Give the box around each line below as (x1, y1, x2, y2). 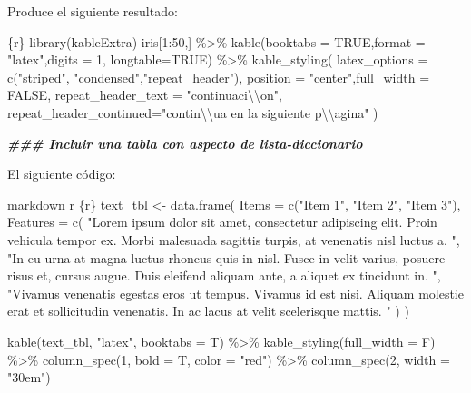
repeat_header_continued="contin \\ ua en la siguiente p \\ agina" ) (7, 103, 378, 122)
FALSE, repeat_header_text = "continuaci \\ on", (7, 85, 282, 104)
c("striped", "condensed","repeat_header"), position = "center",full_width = (7, 67, 430, 86)
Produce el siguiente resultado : (7, 2, 178, 20)
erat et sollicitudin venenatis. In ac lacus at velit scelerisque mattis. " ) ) (7, 301, 409, 320)
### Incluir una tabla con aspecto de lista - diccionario (7, 133, 363, 152)
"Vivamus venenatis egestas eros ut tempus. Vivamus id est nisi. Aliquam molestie (7, 283, 464, 302)
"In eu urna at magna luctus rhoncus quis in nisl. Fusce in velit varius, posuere (7, 248, 446, 267)
